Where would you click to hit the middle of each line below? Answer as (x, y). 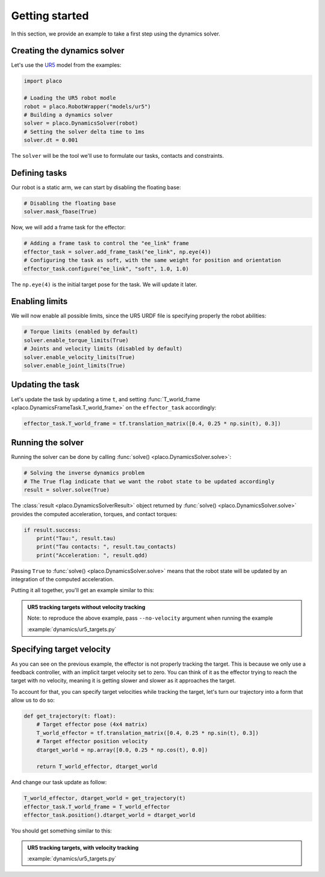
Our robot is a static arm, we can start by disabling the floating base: (96, 187)
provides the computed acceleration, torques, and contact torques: (94, 514)
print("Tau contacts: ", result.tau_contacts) (107, 547)
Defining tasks (39, 173)
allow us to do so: (33, 700)
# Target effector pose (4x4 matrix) (92, 725)
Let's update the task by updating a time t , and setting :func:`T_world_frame (106, 399)
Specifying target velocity (61, 650)
